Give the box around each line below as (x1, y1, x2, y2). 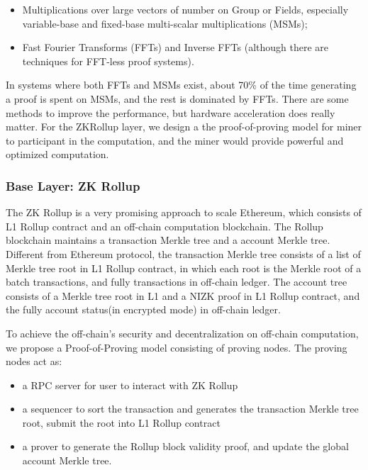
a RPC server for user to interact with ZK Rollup (22, 377, 238, 392)
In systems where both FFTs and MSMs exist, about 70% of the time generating (6, 77, 357, 92)
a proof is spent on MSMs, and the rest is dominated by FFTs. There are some (6, 91, 349, 106)
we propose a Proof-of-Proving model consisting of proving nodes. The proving (6, 340, 347, 354)
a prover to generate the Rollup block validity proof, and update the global (22, 439, 349, 454)
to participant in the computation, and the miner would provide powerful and (6, 133, 344, 147)
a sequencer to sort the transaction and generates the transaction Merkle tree (22, 401, 359, 416)
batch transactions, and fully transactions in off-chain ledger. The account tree (6, 274, 347, 289)
